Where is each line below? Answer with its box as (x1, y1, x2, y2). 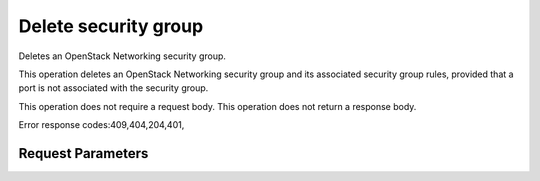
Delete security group (18, 15, 204, 37)
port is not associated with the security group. (18, 82, 209, 94)
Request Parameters (18, 145, 149, 162)
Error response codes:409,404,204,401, (18, 119, 185, 131)
